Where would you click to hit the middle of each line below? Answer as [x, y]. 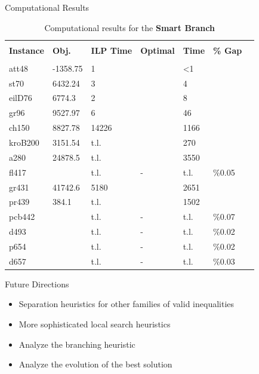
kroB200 [24, 142]
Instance [27, 50]
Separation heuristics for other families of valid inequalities [127, 304]
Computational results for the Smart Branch [129, 27]
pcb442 [22, 217]
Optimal [158, 50]
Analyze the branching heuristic [77, 344]
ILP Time [112, 50]
